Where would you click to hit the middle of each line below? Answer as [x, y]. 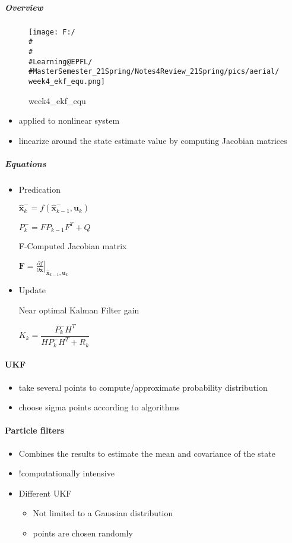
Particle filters [35, 430]
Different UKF [45, 493]
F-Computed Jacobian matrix [73, 246]
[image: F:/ [52, 32]
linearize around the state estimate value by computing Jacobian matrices [153, 140]
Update [32, 290]
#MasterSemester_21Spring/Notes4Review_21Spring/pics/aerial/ [154, 72]
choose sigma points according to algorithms [99, 407]
